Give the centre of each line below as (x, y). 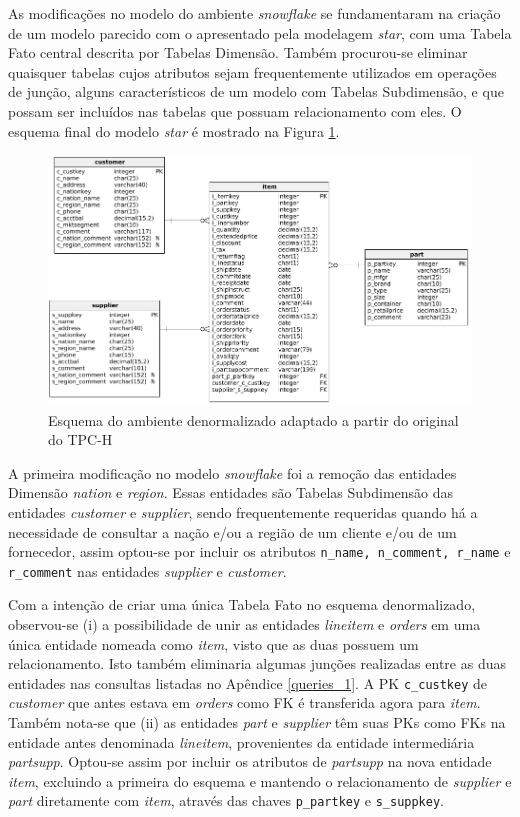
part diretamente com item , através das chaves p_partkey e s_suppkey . (226, 800)
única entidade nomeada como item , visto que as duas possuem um (213, 643)
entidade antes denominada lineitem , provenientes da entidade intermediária (241, 741)
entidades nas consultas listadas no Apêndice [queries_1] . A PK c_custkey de (248, 682)
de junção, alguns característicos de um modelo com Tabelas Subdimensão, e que (256, 91)
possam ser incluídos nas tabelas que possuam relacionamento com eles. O (235, 110)
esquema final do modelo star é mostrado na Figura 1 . (174, 130)
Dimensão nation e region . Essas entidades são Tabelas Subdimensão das (231, 492)
